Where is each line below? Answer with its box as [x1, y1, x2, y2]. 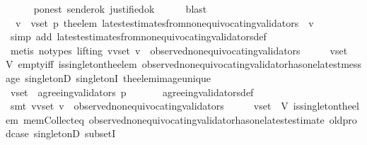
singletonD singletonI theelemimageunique [25, 70, 211, 85]
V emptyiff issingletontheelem [6, 57, 137, 71]
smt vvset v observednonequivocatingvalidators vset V [10, 98, 289, 113]
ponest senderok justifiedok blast [33, 1, 207, 16]
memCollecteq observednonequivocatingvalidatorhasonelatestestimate [23, 112, 325, 127]
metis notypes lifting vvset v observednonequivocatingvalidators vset [10, 42, 348, 57]
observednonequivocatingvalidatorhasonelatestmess [141, 57, 362, 71]
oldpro [329, 112, 357, 127]
